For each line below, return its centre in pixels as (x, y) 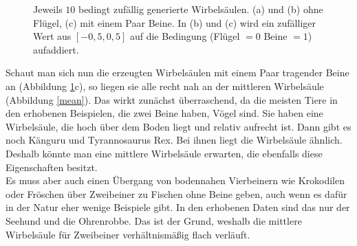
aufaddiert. (56, 49)
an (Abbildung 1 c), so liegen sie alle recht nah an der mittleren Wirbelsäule (165, 86)
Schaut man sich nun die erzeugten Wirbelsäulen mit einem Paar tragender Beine (177, 72)
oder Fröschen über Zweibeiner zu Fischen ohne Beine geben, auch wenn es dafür (176, 193)
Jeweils (48, 9)
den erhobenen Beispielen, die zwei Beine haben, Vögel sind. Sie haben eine (164, 113)
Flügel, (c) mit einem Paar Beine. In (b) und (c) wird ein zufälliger (174, 22)
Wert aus (52, 36)
